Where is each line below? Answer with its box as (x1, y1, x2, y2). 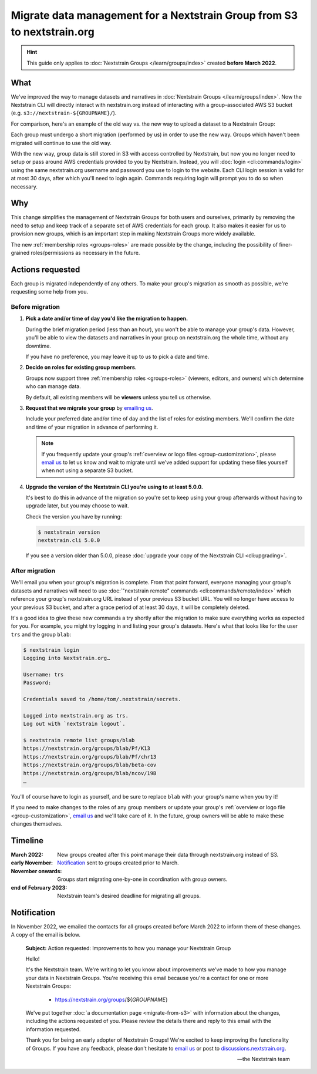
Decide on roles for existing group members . (25, 364, 137, 371)
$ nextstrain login (23, 647, 79, 653)
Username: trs (23, 671, 64, 678)
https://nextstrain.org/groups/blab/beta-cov (23, 762, 157, 769)
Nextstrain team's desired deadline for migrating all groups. (57, 892, 201, 899)
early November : (11, 859, 53, 866)
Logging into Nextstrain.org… (23, 655, 110, 662)
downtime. (25, 342, 51, 349)
